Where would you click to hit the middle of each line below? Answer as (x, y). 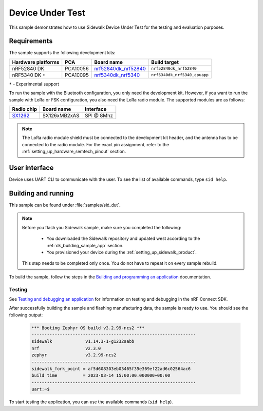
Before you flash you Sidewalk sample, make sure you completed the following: (102, 227)
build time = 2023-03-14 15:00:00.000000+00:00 (101, 376)
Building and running (41, 193)
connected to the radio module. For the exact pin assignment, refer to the (95, 144)
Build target (165, 62)
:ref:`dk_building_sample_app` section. (85, 245)
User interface (31, 168)
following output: (26, 315)
